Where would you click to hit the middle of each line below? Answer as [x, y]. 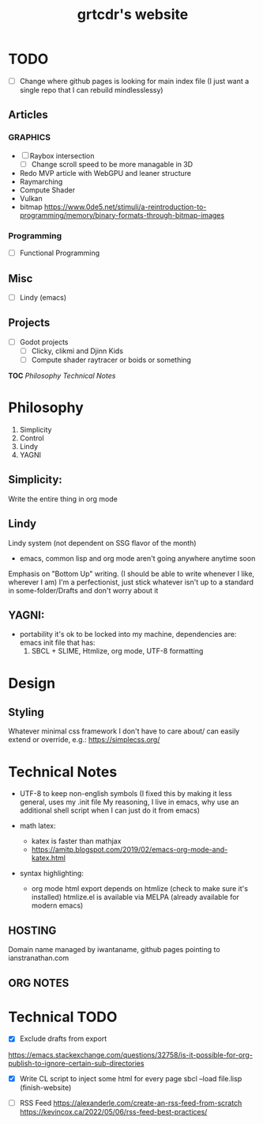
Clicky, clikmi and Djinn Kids [77, 351]
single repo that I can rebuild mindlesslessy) [91, 90]
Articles [28, 115]
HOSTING [32, 930]
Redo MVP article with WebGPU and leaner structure [105, 173]
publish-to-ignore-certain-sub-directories [76, 1063]
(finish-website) [45, 1088]
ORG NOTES [39, 983]
